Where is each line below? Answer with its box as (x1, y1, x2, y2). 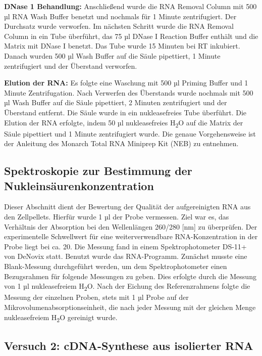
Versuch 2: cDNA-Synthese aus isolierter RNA (4, 338, 253, 353)
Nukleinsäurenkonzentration (4, 177, 154, 193)
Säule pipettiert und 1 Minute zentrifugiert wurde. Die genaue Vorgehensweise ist (4, 128, 256, 139)
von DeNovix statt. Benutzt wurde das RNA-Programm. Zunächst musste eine (4, 251, 247, 261)
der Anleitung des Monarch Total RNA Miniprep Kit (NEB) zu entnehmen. (4, 138, 239, 149)
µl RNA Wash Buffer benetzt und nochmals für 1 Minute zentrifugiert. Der (4, 11, 237, 21)
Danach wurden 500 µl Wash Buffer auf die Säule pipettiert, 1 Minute (4, 50, 221, 61)
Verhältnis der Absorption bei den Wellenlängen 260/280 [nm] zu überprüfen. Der (4, 221, 257, 232)
